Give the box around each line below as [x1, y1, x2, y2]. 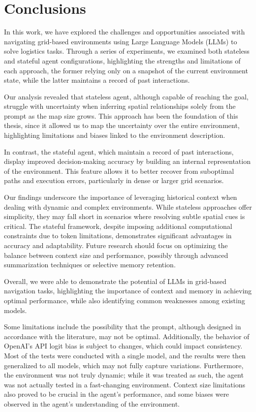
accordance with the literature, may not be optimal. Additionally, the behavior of [4, 331, 250, 341]
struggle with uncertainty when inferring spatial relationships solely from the [4, 101, 236, 111]
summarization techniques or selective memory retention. [4, 259, 176, 270]
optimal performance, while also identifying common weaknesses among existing [4, 295, 245, 305]
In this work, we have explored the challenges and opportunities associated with [4, 27, 245, 37]
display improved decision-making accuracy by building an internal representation [4, 156, 251, 166]
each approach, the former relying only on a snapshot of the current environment [4, 65, 248, 75]
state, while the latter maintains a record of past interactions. [4, 75, 190, 85]
